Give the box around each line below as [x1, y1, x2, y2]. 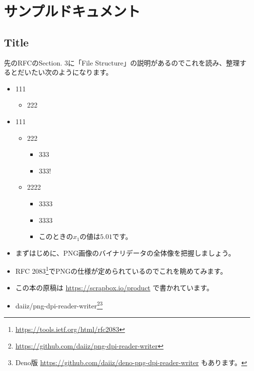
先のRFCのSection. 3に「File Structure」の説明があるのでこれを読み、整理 [4, 57, 240, 67]
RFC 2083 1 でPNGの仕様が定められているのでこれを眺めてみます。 [15, 264, 227, 276]
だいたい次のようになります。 [17, 67, 113, 77]
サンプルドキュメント [4, 1, 141, 21]
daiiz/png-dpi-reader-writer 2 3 [15, 299, 103, 310]
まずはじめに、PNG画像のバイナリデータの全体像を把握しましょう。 [15, 247, 235, 258]
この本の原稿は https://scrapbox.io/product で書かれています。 [15, 282, 213, 292]
